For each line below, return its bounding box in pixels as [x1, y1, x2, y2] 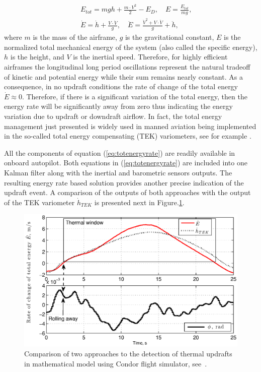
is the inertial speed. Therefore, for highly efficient [73, 51, 228, 62]
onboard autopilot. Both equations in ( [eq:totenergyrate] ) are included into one [4, 157, 247, 168]
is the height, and [10, 51, 64, 62]
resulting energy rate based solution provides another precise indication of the [4, 177, 244, 188]
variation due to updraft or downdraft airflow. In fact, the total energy [4, 110, 222, 121]
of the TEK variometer [4, 197, 75, 207]
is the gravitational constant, [125, 32, 214, 42]
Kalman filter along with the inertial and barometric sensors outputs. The [4, 167, 232, 177]
